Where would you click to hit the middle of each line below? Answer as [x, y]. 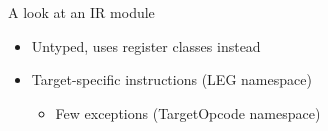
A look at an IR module [81, 12]
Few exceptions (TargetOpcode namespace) [188, 112]
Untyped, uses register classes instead [146, 45]
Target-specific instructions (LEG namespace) [171, 79]
